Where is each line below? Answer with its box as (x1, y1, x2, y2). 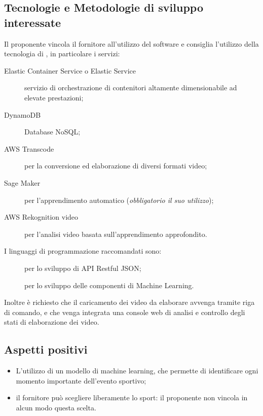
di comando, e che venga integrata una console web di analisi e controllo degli (4, 306, 245, 317)
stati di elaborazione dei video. (4, 317, 99, 327)
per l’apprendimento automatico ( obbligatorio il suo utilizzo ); (24, 194, 214, 205)
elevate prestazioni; (24, 92, 84, 102)
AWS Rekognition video (4, 212, 79, 222)
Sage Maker (4, 177, 41, 188)
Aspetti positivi (4, 341, 88, 357)
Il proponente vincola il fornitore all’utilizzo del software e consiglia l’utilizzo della (4, 38, 259, 49)
